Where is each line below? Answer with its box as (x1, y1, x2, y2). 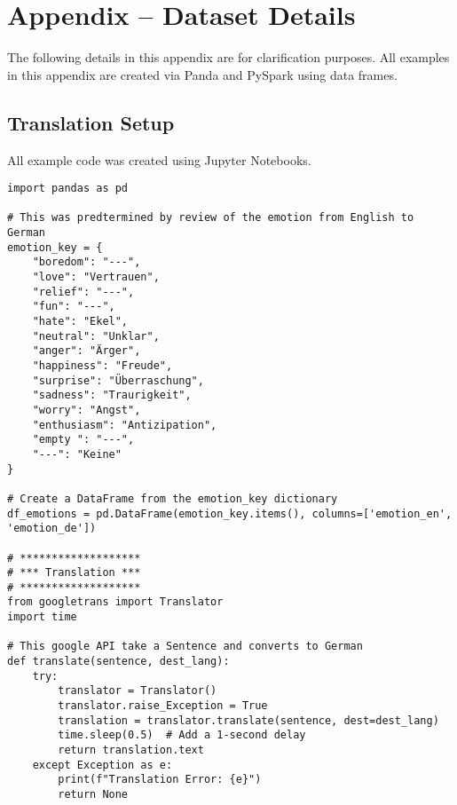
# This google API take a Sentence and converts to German (7, 640, 363, 653)
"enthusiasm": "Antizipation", (32, 418, 217, 431)
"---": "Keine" (32, 447, 122, 461)
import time (7, 611, 77, 624)
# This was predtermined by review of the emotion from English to (7, 211, 414, 225)
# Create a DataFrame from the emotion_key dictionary (7, 492, 338, 505)
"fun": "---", (32, 300, 115, 313)
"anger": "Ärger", (32, 344, 141, 358)
